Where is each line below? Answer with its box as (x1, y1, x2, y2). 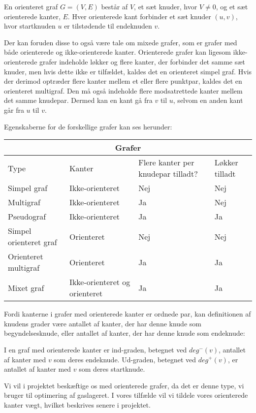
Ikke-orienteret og (69, 276, 130, 288)
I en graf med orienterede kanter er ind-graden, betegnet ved (4, 344, 187, 354)
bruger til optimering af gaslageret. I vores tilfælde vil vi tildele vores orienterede (4, 390, 248, 400)
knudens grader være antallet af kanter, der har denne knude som (4, 318, 201, 328)
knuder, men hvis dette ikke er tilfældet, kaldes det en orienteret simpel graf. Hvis (4, 66, 252, 76)
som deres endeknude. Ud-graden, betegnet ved (54, 354, 196, 364)
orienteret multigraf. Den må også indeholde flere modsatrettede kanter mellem (4, 85, 243, 95)
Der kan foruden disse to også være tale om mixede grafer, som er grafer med (4, 37, 237, 47)
